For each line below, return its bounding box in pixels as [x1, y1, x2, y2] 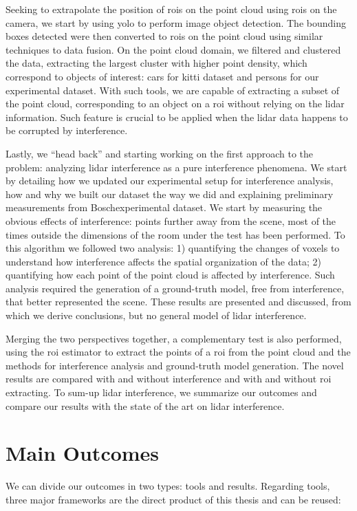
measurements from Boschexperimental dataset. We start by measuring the [6, 200, 323, 215]
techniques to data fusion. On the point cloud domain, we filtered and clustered [6, 42, 341, 56]
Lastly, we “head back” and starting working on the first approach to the [6, 146, 314, 160]
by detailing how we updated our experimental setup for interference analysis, [6, 173, 334, 188]
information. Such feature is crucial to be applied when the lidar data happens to [6, 109, 348, 124]
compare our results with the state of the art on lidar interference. [6, 398, 285, 413]
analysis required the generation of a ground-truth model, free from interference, [6, 281, 345, 295]
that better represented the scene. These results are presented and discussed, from [6, 294, 351, 309]
